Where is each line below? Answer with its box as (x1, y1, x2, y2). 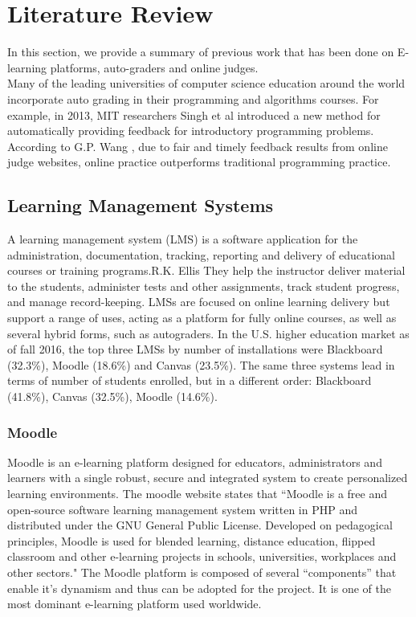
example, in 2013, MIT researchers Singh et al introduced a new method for (7, 106, 381, 123)
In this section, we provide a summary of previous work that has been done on (7, 43, 394, 60)
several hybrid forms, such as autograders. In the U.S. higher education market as (7, 325, 410, 341)
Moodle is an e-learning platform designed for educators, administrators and (7, 453, 382, 470)
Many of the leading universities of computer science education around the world (7, 75, 406, 92)
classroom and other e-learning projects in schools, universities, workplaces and (7, 548, 397, 565)
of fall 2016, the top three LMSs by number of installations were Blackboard (7, 341, 383, 358)
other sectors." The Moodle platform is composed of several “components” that (7, 563, 397, 580)
